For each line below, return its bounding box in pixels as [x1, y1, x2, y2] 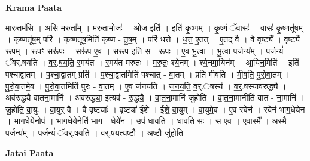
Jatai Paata [5, 146, 54, 159]
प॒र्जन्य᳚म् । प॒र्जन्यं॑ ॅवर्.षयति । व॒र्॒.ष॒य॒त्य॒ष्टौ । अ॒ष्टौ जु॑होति [5, 126, 183, 138]
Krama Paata [5, 1, 62, 13]
